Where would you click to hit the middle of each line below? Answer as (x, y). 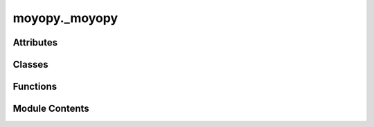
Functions (35, 87)
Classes (30, 65)
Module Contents (51, 109)
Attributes (35, 42)
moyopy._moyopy (65, 18)
